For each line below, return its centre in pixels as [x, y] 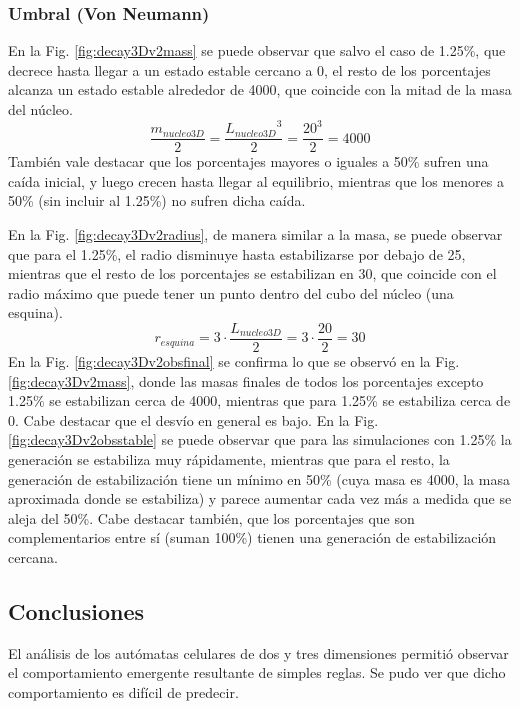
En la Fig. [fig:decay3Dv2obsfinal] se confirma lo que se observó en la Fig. [234, 360]
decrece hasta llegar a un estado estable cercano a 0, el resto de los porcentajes [249, 69]
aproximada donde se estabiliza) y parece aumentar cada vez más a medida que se [260, 498]
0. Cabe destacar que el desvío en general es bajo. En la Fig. [193, 419]
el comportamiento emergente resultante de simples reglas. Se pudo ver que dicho [257, 672]
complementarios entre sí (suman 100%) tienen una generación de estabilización [252, 537]
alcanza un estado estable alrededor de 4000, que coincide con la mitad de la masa [260, 89]
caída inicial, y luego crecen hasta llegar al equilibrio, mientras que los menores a [256, 180]
